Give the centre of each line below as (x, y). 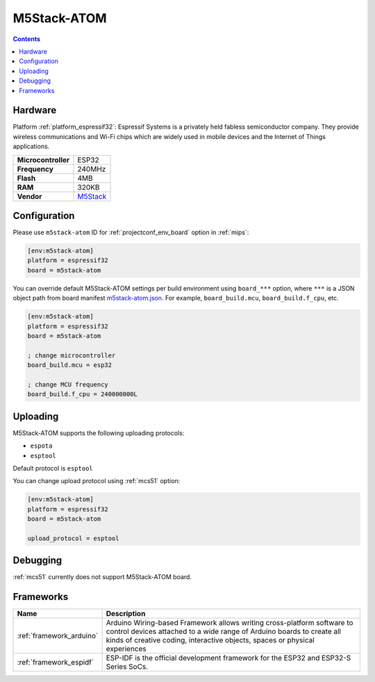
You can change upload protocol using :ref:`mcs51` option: (97, 481)
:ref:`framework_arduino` (58, 636)
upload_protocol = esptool (73, 538)
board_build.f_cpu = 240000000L (83, 394)
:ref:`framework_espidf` (56, 663)
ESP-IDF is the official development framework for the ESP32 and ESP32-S (228, 658)
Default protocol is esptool (53, 469)
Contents (27, 39)
